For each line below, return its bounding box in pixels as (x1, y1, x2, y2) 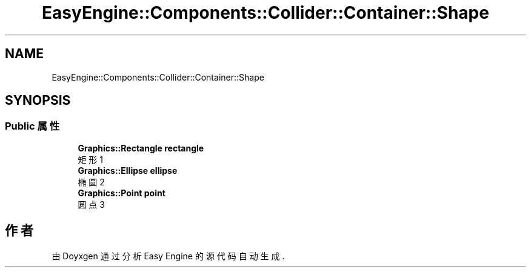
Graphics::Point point (78, 187, 165, 198)
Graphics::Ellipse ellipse (78, 165, 178, 176)
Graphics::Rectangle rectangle (78, 142, 204, 153)
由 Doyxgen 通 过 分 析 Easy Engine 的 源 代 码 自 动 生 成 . (52, 250, 285, 261)
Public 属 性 (5, 120, 60, 133)
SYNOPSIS (5, 93, 71, 108)
